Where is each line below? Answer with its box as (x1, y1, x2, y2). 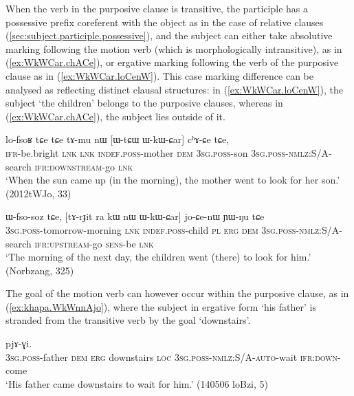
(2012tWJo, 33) (5, 186, 71, 200)
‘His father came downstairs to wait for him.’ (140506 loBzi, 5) (5, 376, 269, 390)
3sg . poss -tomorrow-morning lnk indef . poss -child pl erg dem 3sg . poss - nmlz (5, 222, 320, 236)
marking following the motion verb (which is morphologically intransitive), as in (5, 41, 342, 56)
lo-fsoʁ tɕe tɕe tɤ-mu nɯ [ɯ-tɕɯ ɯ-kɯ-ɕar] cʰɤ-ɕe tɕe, (5, 132, 230, 146)
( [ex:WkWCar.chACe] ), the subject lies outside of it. (5, 109, 225, 123)
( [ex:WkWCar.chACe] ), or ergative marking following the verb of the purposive (5, 55, 339, 69)
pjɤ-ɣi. (5, 336, 32, 351)
